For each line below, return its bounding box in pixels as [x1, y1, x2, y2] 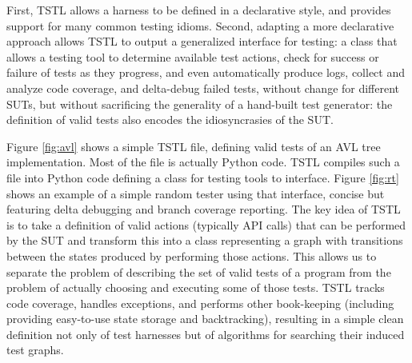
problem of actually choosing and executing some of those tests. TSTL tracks [6, 279, 385, 296]
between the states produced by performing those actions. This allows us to [6, 247, 377, 264]
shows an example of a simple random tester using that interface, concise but [6, 185, 385, 201]
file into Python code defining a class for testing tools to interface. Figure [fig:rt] [6, 169, 399, 185]
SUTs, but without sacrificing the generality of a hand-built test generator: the [6, 95, 393, 112]
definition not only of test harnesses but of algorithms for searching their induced [6, 325, 405, 342]
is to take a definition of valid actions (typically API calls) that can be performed [6, 216, 406, 233]
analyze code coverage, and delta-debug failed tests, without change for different [6, 79, 400, 96]
